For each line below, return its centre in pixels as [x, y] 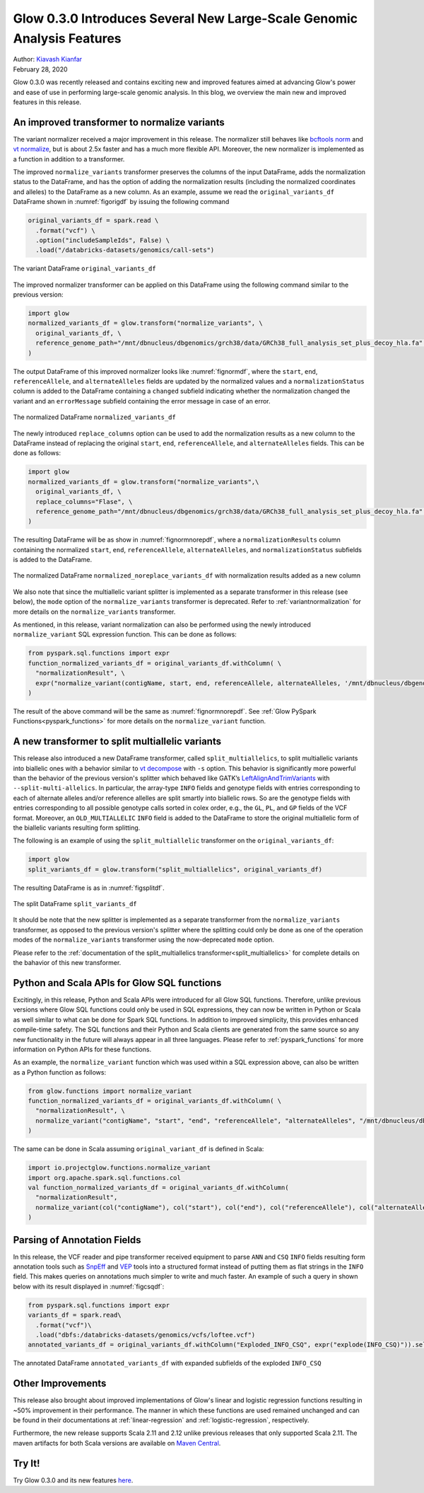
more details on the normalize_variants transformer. [94, 612]
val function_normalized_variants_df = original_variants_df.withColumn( [158, 1187]
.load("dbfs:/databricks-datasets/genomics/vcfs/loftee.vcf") [146, 1335]
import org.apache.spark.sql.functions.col [105, 1178]
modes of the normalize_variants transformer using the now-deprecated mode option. [144, 940]
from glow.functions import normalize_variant [110, 1091]
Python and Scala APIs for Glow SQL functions [117, 983]
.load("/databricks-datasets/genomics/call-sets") [125, 250]
